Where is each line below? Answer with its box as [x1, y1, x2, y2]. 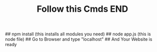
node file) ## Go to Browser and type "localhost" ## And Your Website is [5, 36, 153, 42]
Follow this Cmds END [36, 3, 129, 15]
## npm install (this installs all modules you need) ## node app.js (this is [5, 31, 151, 37]
